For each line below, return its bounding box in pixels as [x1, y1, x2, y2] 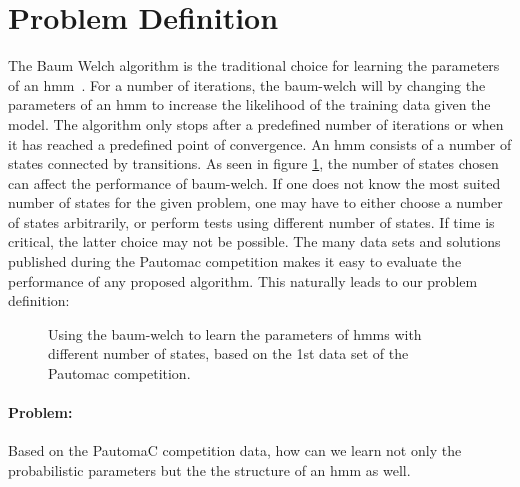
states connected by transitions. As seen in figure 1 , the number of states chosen [8, 153, 499, 174]
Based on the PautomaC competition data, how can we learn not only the [8, 440, 462, 461]
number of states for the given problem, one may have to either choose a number [8, 192, 503, 213]
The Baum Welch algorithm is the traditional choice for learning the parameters [8, 55, 500, 76]
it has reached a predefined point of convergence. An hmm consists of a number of [8, 133, 512, 154]
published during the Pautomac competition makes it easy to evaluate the [8, 251, 462, 272]
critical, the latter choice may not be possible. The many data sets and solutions [8, 231, 501, 252]
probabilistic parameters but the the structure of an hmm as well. [8, 460, 411, 481]
